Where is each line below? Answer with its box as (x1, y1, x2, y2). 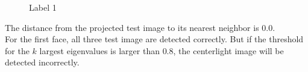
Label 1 (29, 1, 57, 13)
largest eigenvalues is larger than (39, 44, 160, 57)
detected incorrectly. (5, 56, 80, 68)
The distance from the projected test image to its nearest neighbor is (5, 21, 259, 33)
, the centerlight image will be (173, 44, 284, 57)
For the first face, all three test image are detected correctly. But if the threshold (5, 33, 304, 45)
